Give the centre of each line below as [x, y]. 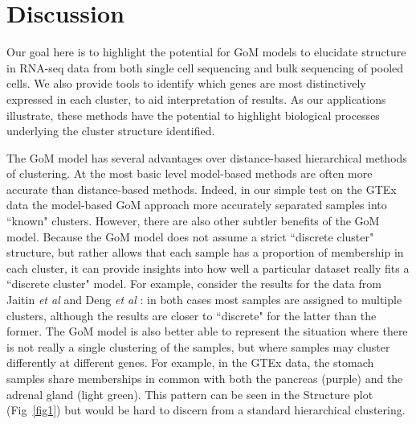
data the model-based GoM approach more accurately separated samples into [197, 205]
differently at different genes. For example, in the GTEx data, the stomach [190, 362]
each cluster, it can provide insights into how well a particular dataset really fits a [208, 268]
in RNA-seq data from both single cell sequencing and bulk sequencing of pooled [205, 67]
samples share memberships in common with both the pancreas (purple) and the [205, 378]
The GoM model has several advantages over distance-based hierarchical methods [207, 157]
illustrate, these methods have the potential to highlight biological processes [193, 115]
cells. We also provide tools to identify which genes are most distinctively [186, 83]
